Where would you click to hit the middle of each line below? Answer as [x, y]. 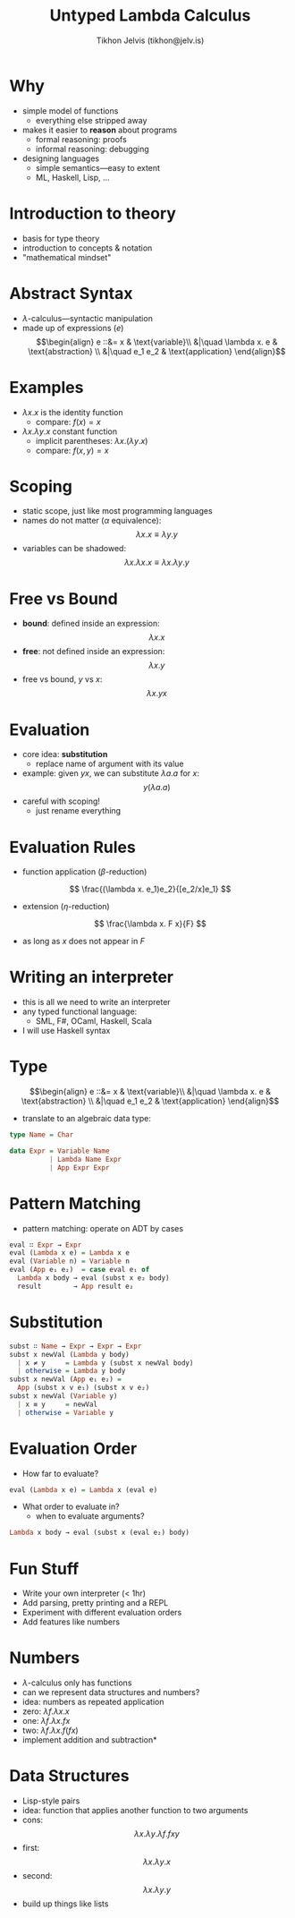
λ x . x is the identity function [72, 412]
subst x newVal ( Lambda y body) [69, 1354]
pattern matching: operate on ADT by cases [103, 1228]
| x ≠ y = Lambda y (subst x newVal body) [105, 1363]
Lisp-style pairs [51, 1801]
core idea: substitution [65, 754]
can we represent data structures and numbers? [111, 1692]
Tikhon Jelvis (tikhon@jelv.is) [150, 40]
